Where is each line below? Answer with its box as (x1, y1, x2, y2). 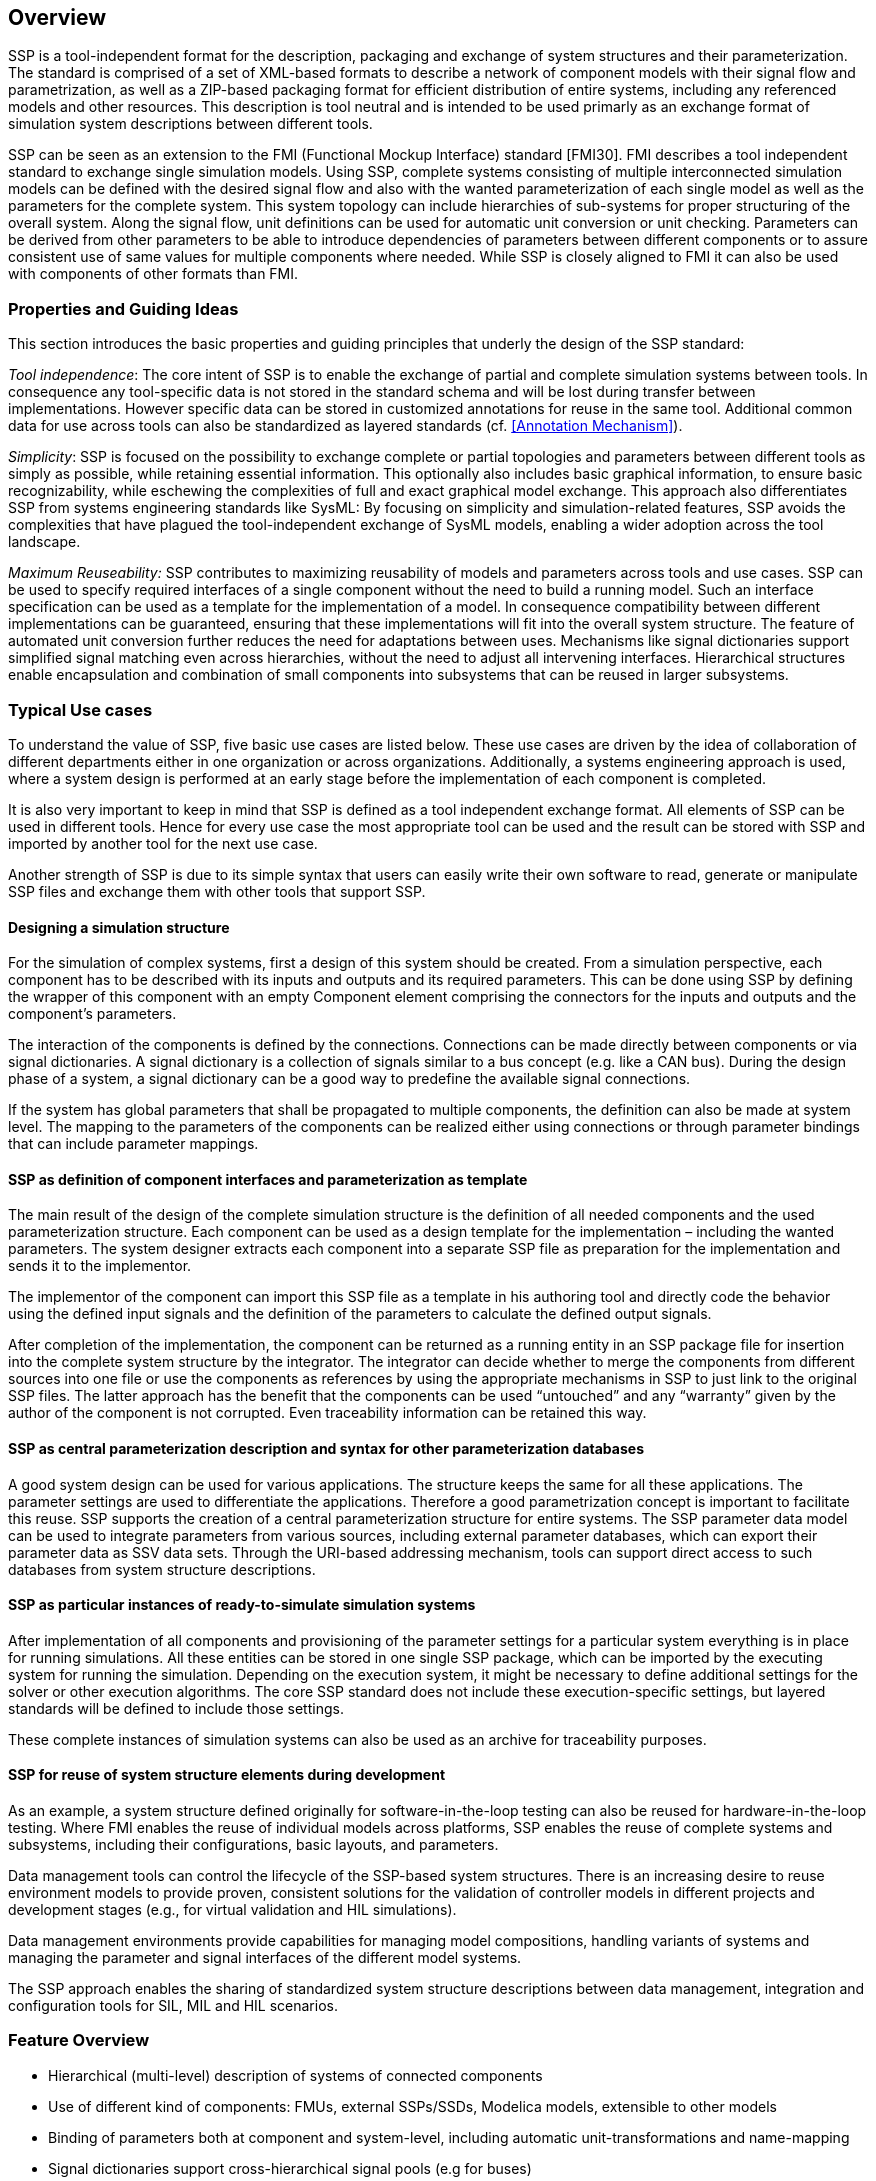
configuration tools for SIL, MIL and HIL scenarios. (8, 1997, 338, 2015)
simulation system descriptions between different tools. (8, 115, 373, 133)
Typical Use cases (8, 699, 153, 720)
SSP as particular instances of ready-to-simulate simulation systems (8, 1596, 476, 1614)
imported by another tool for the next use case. (8, 834, 318, 852)
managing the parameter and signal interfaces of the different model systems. (8, 1949, 522, 1967)
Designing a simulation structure (8, 918, 230, 936)
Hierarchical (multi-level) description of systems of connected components (48, 2066, 543, 2084)
